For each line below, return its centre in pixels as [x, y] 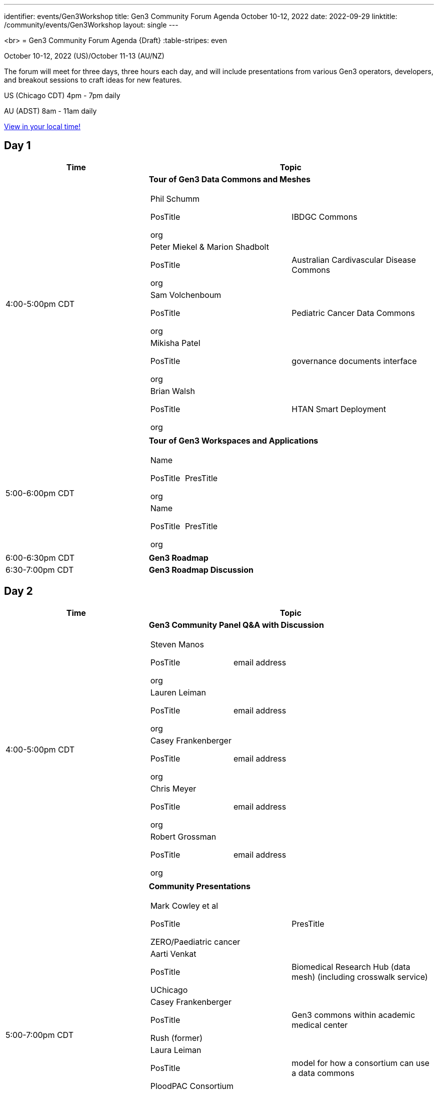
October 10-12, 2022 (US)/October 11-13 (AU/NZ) [84, 56]
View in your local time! [42, 126]
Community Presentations [200, 886]
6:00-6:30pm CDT [40, 558]
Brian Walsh [172, 391]
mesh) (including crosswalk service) [360, 977]
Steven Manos [177, 644]
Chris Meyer [173, 788]
